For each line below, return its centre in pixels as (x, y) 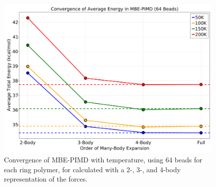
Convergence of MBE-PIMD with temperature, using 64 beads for (103, 160)
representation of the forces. (46, 179)
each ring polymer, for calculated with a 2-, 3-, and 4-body (92, 169)
